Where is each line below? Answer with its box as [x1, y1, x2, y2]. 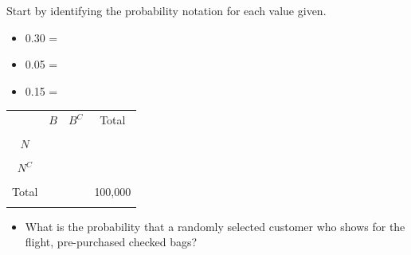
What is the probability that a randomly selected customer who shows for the [25, 218, 405, 234]
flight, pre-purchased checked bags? [25, 233, 198, 250]
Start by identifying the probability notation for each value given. [6, 2, 327, 18]
